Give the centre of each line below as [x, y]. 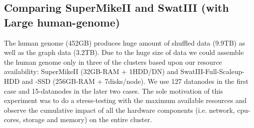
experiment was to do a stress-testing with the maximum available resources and [125, 100]
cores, [13, 119]
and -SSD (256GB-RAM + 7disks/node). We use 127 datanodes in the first [135, 81]
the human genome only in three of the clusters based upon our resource [113, 62]
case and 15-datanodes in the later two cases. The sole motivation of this [113, 90]
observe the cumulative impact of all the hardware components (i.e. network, [120, 110]
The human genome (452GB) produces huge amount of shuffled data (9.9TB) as [125, 42]
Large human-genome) [62, 22]
